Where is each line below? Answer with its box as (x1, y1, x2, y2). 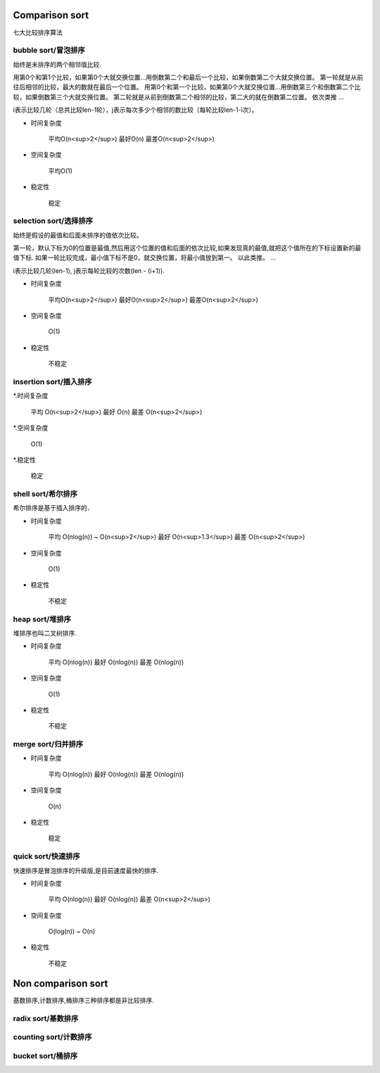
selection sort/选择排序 (13, 216, 94, 226)
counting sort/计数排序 (13, 1032, 92, 1042)
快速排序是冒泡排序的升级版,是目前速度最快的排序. (13, 866, 159, 875)
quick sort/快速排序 (13, 851, 80, 861)
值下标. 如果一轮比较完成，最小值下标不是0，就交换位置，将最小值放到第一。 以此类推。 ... (13, 253, 276, 262)
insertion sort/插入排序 (13, 376, 92, 386)
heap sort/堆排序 (13, 614, 72, 624)
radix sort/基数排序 (13, 1013, 79, 1023)
